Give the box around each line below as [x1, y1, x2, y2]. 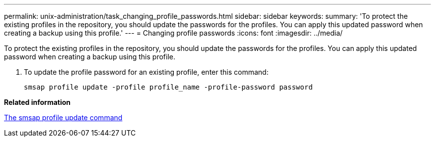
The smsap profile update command [4, 113, 123, 122]
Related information [4, 98, 71, 106]
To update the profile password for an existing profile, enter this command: [24, 68, 269, 76]
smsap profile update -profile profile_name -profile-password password [24, 83, 313, 91]
